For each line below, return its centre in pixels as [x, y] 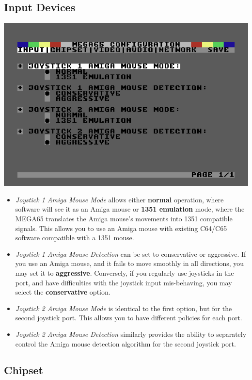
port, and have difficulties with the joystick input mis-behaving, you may [124, 282]
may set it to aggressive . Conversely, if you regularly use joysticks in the [125, 273]
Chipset [24, 370]
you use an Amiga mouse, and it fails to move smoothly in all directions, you [130, 263]
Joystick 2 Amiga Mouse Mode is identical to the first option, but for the [124, 308]
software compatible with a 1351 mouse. [75, 238]
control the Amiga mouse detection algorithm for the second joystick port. [126, 343]
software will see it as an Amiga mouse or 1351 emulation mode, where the [130, 209]
